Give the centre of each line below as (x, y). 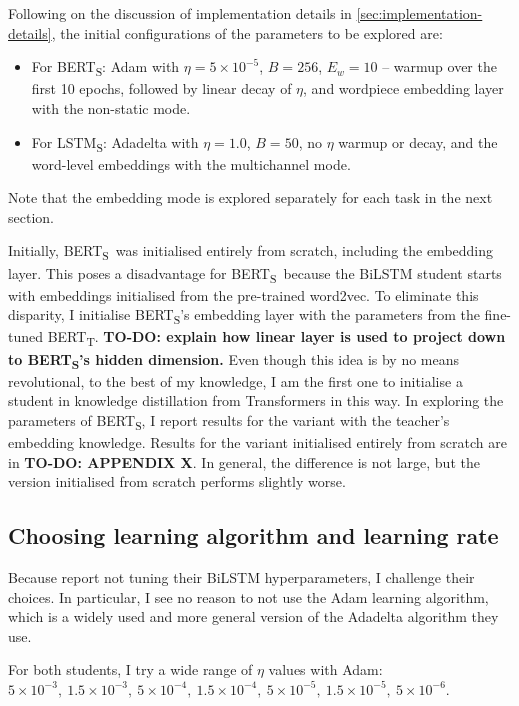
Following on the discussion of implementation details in (180, 13)
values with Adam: (325, 669)
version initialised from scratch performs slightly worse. (177, 481)
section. (31, 216)
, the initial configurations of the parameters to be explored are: (247, 32)
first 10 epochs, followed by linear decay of (161, 88)
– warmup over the (439, 66)
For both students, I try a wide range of (130, 669)
